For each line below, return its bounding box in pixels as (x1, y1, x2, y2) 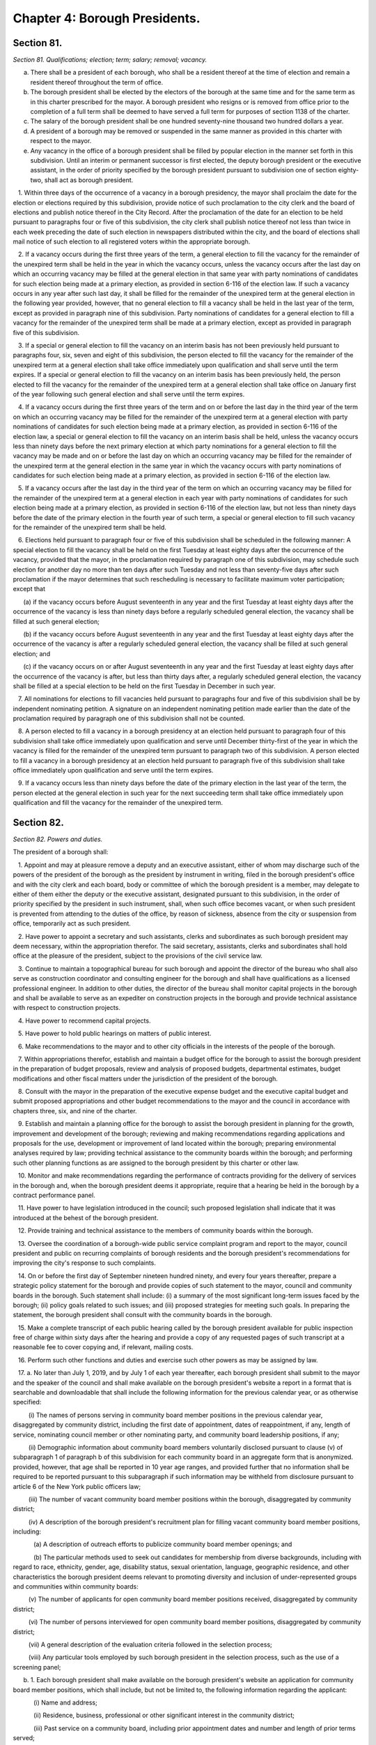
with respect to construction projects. (13, 1004, 121, 1012)
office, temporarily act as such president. (13, 919, 132, 928)
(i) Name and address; (33, 1698, 97, 1707)
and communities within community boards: (13, 1582, 139, 1591)
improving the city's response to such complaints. (13, 1258, 157, 1267)
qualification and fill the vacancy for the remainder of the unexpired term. (13, 799, 223, 807)
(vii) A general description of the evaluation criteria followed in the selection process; (28, 1640, 273, 1649)
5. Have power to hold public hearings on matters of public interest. (17, 1030, 212, 1038)
